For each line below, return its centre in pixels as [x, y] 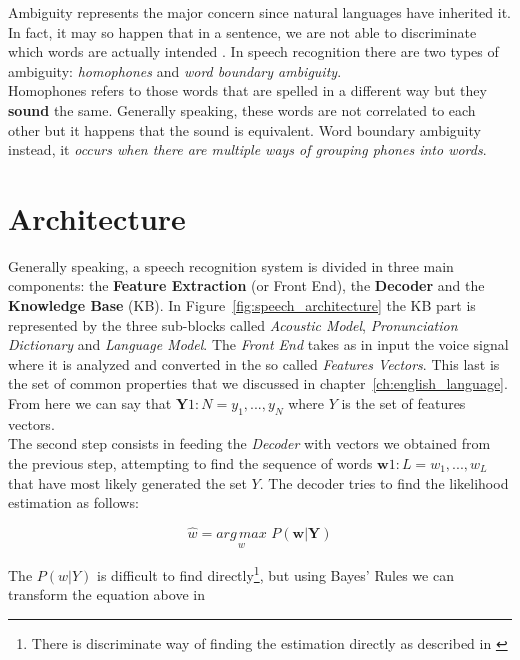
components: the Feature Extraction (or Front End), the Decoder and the [246, 285]
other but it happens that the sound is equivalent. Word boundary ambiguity [244, 129]
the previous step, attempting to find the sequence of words [190, 463]
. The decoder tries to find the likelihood [384, 482]
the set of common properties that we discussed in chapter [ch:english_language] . [258, 383]
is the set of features [403, 403]
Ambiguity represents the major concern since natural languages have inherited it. [259, 12]
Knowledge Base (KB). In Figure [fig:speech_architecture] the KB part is [242, 305]
